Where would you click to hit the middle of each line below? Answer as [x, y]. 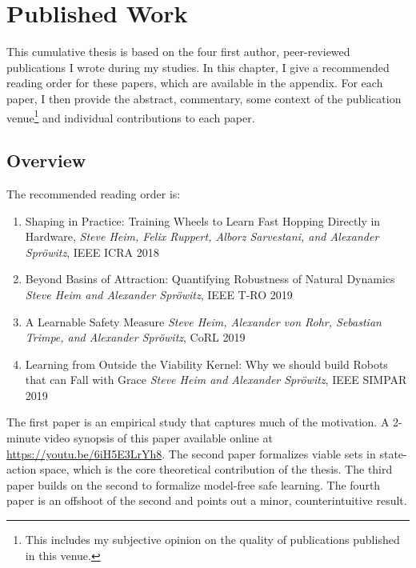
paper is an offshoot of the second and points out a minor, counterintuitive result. [207, 500]
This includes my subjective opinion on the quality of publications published [212, 540]
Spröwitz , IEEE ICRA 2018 [92, 252]
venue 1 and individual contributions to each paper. [131, 116]
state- [393, 453]
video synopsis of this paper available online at [158, 438]
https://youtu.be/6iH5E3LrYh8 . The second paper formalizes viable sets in [191, 453]
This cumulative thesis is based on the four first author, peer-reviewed [178, 52]
